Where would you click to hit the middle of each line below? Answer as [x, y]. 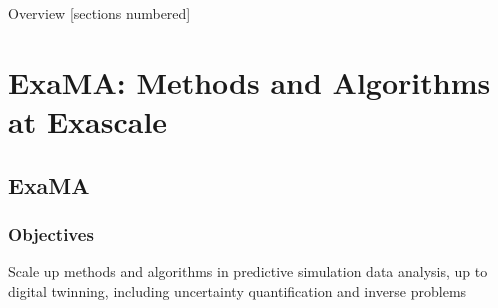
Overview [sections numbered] [99, 13]
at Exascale [88, 120]
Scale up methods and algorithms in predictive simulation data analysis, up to [248, 271]
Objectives [51, 233]
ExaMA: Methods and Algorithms [249, 81]
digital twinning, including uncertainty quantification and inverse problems [237, 290]
